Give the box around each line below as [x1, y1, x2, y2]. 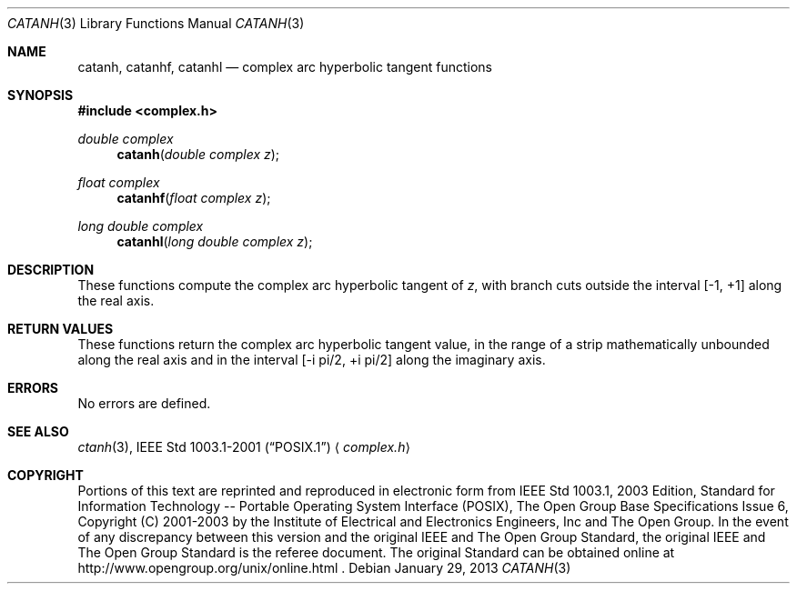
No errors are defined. [77, 396, 211, 411]
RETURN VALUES [7, 321, 114, 336]
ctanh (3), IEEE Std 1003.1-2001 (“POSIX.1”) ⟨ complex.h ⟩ [77, 439, 410, 455]
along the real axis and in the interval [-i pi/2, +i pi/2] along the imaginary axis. [77, 352, 546, 367]
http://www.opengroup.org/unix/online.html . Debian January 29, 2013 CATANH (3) [77, 560, 571, 576]
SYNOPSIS [7, 87, 74, 103]
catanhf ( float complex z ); [116, 190, 271, 205]
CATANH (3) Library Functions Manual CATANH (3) [7, 15, 305, 31]
